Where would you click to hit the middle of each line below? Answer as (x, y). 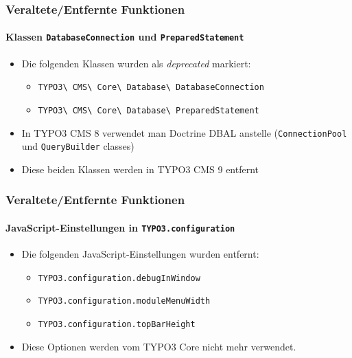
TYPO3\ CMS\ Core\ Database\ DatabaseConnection (151, 88)
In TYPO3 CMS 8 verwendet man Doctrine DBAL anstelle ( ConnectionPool (184, 132)
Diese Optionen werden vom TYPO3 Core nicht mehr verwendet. (159, 346)
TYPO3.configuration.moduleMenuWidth (124, 301)
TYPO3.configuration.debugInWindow (119, 278)
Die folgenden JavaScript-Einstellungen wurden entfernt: (140, 254)
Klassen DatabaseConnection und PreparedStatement (125, 37)
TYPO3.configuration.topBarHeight (117, 325)
